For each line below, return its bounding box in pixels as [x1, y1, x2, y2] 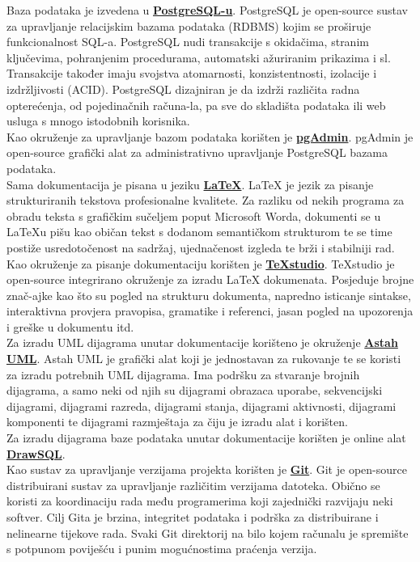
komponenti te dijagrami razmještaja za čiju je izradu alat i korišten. [6, 413, 348, 430]
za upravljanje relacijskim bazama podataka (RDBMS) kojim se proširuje [6, 17, 371, 34]
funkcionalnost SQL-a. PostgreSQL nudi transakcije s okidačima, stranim [6, 33, 369, 50]
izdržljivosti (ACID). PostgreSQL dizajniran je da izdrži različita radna [6, 80, 360, 97]
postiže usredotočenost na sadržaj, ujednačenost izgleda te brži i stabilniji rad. [6, 239, 395, 256]
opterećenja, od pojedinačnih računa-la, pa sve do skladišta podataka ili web [6, 96, 386, 113]
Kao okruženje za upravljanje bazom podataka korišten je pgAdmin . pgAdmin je [6, 128, 414, 145]
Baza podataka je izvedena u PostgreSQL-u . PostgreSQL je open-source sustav [6, 2, 408, 18]
